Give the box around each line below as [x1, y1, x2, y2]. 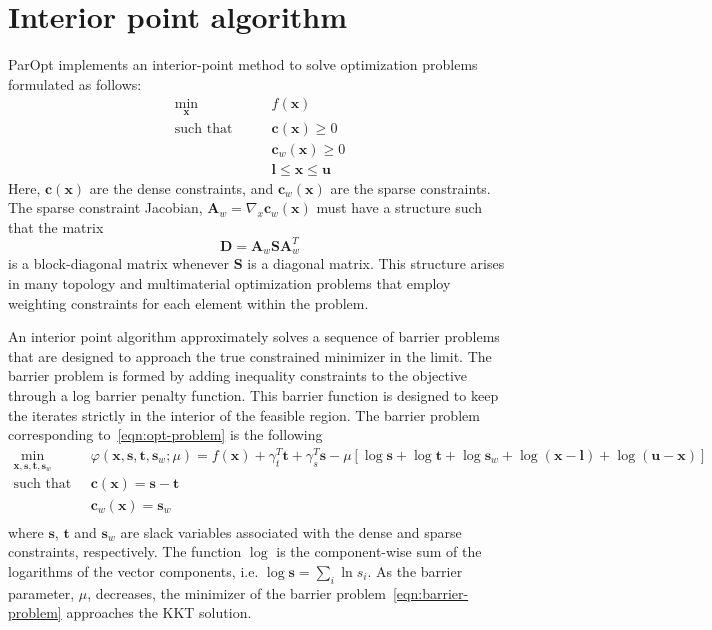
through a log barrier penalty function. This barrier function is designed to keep [8, 384, 499, 405]
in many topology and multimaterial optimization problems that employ [8, 272, 451, 293]
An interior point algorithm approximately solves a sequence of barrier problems [8, 326, 500, 347]
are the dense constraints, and [89, 177, 274, 198]
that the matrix [8, 216, 104, 237]
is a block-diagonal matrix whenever [8, 253, 230, 274]
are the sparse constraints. [330, 177, 491, 198]
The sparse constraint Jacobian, [8, 197, 203, 218]
